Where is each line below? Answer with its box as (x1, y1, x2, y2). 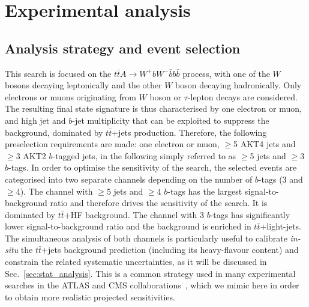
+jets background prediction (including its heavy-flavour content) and (41, 243, 299, 256)
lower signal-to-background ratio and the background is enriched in (5, 220, 251, 233)
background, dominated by (5, 126, 103, 138)
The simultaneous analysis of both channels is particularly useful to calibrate (5, 231, 287, 244)
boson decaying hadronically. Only (175, 79, 302, 91)
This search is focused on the (5, 67, 112, 79)
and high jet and (5, 114, 66, 126)
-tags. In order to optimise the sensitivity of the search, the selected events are (8, 161, 297, 174)
